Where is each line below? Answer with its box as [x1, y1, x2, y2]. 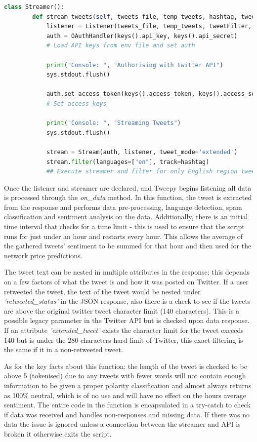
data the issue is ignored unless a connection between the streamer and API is [4, 419, 241, 429]
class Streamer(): [4, 3, 64, 10]
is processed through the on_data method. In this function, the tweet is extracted [4, 192, 252, 202]
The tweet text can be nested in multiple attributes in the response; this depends [4, 267, 250, 277]
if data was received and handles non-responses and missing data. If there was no [4, 409, 250, 419]
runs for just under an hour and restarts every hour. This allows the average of [4, 231, 243, 241]
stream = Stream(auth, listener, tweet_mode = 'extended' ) [46, 148, 238, 156]
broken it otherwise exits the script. [4, 428, 112, 439]
